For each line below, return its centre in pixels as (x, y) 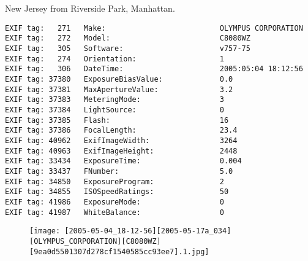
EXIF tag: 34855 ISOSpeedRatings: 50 (117, 192)
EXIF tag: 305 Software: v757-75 (128, 49)
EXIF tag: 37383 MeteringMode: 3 (115, 100)
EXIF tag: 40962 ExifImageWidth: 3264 (121, 141)
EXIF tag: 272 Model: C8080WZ (128, 38)
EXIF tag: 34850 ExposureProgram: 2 (115, 181)
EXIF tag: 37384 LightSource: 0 (115, 110)
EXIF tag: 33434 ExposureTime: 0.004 (123, 161)
